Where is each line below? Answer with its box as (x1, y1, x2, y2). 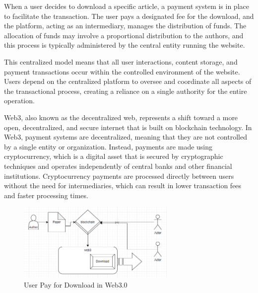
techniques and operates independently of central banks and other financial (4, 160, 232, 171)
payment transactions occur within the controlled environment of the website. (4, 66, 240, 76)
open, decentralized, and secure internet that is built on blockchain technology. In (4, 122, 252, 132)
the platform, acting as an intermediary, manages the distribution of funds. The (4, 20, 247, 31)
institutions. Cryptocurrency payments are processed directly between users (4, 170, 234, 181)
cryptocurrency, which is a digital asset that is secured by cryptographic (4, 151, 223, 161)
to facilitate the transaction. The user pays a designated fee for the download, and (4, 10, 254, 21)
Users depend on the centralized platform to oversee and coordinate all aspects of (4, 76, 252, 86)
